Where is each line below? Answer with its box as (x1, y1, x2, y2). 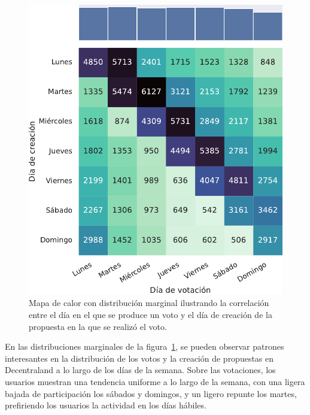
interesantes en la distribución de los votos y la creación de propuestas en (5, 352, 274, 364)
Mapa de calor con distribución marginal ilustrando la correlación (29, 296, 269, 309)
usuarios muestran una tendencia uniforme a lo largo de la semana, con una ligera (5, 375, 305, 387)
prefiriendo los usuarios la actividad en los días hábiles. (5, 399, 206, 411)
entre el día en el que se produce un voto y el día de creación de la (29, 308, 272, 321)
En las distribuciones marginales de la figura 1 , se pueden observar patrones (5, 340, 284, 353)
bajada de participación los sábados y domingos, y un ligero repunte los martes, (5, 387, 297, 399)
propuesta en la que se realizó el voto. (29, 320, 167, 332)
